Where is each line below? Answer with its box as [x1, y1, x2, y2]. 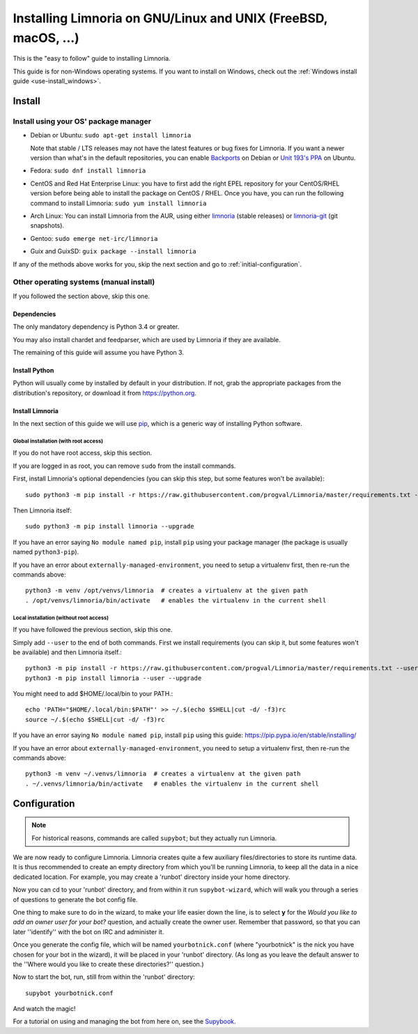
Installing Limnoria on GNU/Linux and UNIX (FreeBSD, [13, 10, 328, 26]
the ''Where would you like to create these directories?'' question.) [13, 960, 204, 968]
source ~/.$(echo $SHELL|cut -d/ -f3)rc [25, 716, 165, 723]
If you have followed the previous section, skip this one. [13, 626, 173, 634]
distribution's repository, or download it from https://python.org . [13, 388, 196, 397]
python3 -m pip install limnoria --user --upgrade [25, 674, 202, 682]
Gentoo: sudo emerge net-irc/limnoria [30, 234, 158, 242]
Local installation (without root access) [13, 614, 109, 621]
